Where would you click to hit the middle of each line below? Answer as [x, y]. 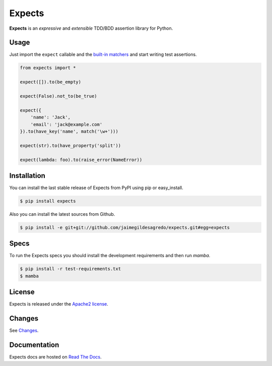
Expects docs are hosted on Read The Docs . [55, 357]
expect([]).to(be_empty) [51, 82]
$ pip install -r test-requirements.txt [70, 269]
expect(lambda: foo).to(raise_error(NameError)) [81, 160]
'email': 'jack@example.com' [66, 124]
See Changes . [24, 331]
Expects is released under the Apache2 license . [59, 304]
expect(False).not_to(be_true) [59, 96]
